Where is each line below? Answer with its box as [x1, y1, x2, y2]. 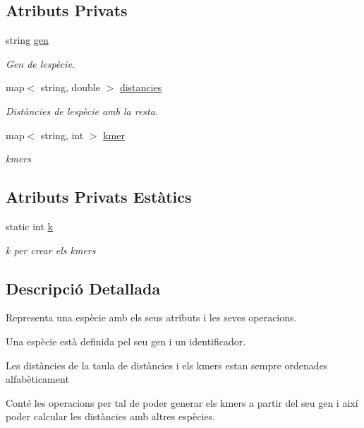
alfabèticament [6, 371, 69, 386]
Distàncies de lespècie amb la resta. [6, 103, 159, 118]
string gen [6, 32, 49, 47]
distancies [119, 80, 162, 95]
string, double [40, 80, 100, 95]
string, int [40, 127, 84, 142]
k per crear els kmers [6, 242, 96, 257]
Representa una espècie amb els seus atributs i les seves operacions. [6, 310, 297, 325]
